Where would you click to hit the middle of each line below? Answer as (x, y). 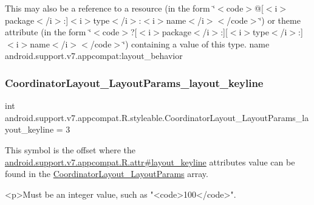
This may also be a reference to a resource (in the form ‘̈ (110, 8)
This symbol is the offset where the (70, 149)
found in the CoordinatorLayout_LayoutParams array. (107, 174)
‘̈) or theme (280, 20)
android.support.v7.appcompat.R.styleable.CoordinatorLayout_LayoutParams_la (157, 117)
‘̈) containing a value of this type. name (196, 43)
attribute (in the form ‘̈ (48, 32)
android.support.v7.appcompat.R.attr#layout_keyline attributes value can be (150, 162)
